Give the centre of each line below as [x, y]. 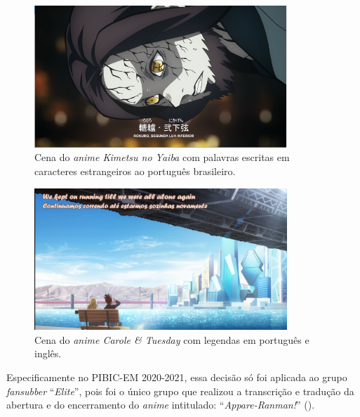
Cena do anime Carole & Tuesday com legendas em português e [172, 339]
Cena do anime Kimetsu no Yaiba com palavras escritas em [162, 157]
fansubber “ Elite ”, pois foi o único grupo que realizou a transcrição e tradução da [180, 391]
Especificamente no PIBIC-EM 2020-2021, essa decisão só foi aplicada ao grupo [177, 377]
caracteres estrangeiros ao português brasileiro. [135, 171]
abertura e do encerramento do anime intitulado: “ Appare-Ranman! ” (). [161, 405]
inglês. [48, 353]
